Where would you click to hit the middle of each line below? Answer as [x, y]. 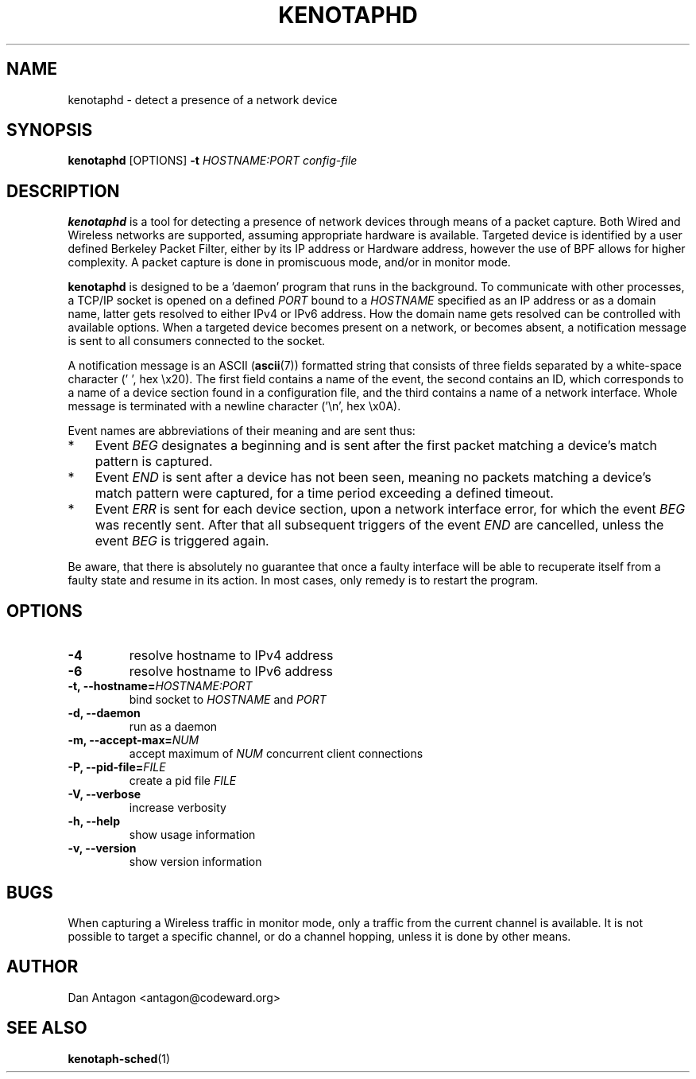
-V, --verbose [104, 794]
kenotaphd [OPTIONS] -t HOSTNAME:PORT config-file [213, 161]
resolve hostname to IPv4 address [231, 656]
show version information [195, 862]
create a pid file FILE [183, 781]
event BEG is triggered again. [182, 541]
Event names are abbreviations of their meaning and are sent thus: [242, 431]
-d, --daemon [104, 713]
